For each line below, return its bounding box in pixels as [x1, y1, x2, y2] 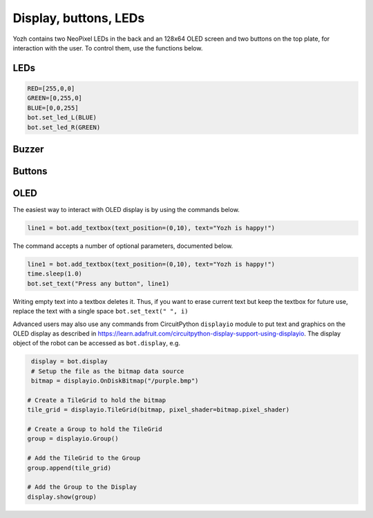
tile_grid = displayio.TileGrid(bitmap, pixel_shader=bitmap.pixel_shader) [27, 406, 290, 414]
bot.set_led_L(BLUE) [27, 114, 97, 122]
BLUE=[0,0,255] [27, 104, 79, 112]
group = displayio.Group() [27, 435, 119, 443]
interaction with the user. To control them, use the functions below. [12, 44, 203, 52]
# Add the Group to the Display [27, 483, 137, 491]
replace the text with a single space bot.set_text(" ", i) [12, 307, 189, 316]
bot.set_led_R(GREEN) [27, 123, 101, 131]
